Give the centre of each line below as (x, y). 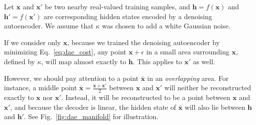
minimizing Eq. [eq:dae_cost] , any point (65, 52)
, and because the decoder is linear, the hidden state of (93, 107)
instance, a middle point (40, 87)
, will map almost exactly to (84, 61)
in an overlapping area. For (188, 78)
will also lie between (215, 107)
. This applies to (158, 61)
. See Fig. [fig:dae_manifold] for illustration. (91, 116)
